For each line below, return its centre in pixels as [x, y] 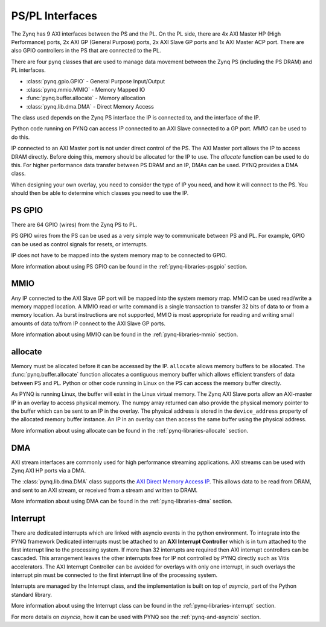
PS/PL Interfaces [54, 16]
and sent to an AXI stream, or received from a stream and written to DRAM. [104, 490]
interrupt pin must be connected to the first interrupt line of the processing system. [114, 575]
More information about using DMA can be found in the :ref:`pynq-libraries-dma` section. [122, 501]
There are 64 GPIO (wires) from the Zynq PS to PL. [74, 225]
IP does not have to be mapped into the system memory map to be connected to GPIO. [119, 255]
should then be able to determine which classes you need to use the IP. [100, 193]
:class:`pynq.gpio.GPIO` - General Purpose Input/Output [96, 81]
